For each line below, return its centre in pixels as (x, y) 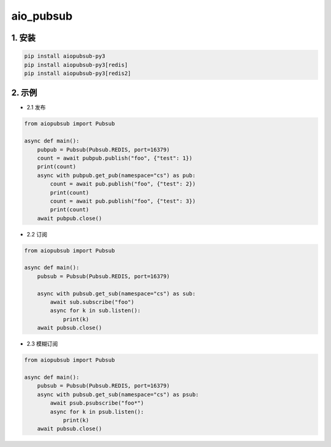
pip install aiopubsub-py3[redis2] (78, 73)
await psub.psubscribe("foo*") (97, 403)
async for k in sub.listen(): (95, 311)
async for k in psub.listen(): (97, 412)
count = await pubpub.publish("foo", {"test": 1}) (115, 158)
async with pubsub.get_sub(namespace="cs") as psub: (118, 394)
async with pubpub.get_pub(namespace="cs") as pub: (116, 175)
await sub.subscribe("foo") (92, 302)
